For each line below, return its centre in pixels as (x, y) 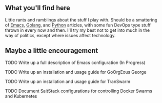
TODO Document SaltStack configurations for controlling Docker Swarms (79, 91)
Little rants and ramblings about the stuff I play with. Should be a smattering (81, 20)
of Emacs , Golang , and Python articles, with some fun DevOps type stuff (78, 25)
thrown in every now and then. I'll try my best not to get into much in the (78, 30)
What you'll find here (38, 8)
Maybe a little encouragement (52, 51)
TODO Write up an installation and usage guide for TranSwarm (68, 81)
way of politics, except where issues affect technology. (61, 35)
